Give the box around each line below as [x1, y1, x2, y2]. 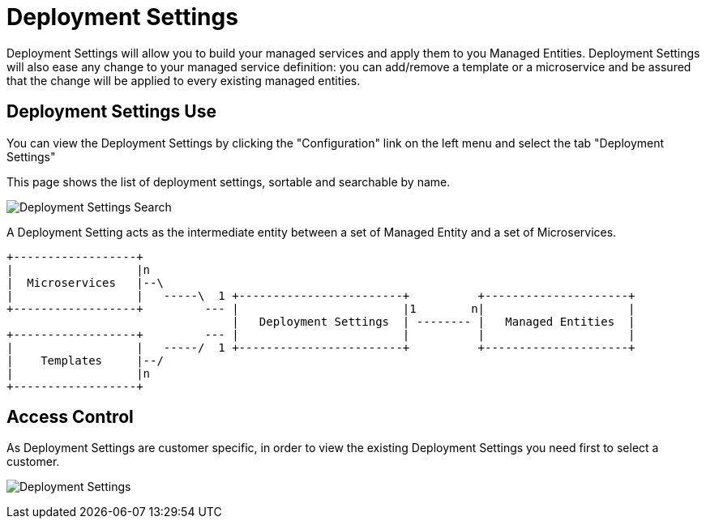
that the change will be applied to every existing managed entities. [6, 73, 361, 87]
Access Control [6, 407, 134, 428]
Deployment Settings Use [6, 101, 216, 122]
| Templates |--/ [6, 353, 164, 367]
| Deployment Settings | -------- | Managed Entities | [232, 314, 635, 328]
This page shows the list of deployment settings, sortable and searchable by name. [6, 174, 451, 189]
